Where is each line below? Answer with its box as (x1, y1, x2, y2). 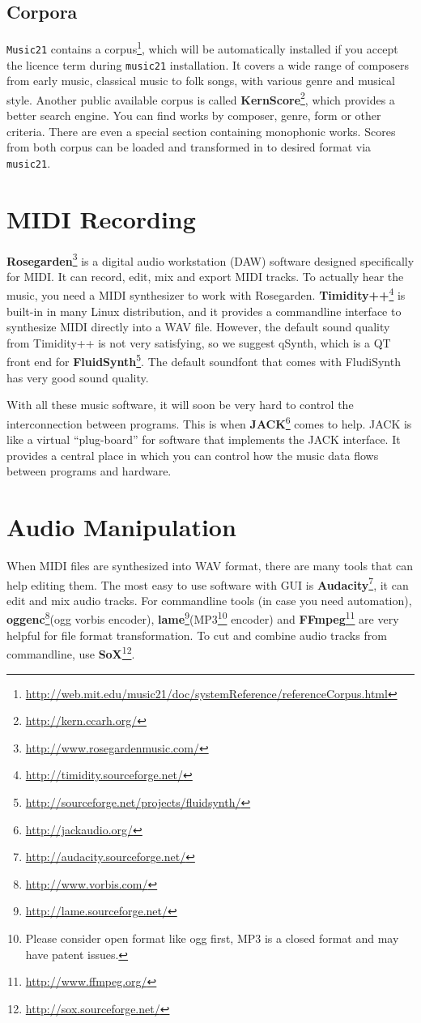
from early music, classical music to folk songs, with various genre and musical (6, 72, 395, 89)
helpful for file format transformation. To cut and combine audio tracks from (6, 626, 387, 643)
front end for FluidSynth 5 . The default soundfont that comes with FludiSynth (6, 351, 401, 370)
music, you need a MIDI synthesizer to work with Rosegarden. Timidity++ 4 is (6, 284, 406, 304)
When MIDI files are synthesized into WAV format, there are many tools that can (6, 557, 413, 574)
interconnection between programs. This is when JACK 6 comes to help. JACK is (6, 412, 412, 432)
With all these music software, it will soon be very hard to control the (6, 396, 354, 413)
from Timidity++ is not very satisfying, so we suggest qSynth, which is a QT (6, 334, 391, 351)
